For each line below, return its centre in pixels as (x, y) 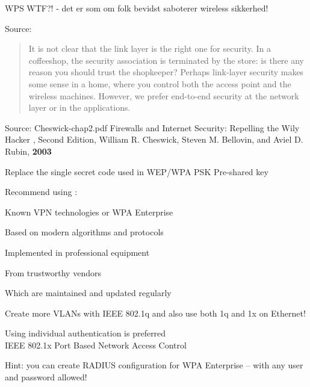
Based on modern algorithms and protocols (84, 232)
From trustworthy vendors (53, 272)
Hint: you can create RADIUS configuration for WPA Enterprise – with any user (154, 365)
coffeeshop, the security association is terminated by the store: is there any (166, 60)
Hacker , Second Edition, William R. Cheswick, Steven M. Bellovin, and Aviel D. (154, 139)
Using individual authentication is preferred (85, 333)
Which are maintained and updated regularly (88, 293)
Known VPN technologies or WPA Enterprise (89, 212)
